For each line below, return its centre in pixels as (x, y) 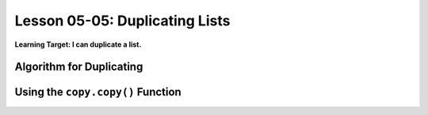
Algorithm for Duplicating (79, 67)
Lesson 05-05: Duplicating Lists (122, 21)
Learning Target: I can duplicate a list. (78, 44)
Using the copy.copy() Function (98, 92)
